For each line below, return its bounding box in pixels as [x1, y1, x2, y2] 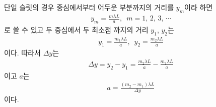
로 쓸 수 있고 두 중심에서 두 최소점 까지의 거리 [4, 24, 149, 35]
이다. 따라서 [4, 47, 41, 58]
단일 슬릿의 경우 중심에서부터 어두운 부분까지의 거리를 [4, 2, 174, 12]
